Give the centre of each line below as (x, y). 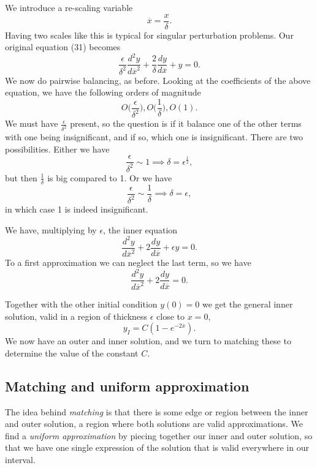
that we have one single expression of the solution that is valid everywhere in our (157, 447)
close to (171, 316)
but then (21, 177)
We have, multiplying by (51, 229)
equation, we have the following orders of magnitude (103, 92)
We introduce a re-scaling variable (69, 7)
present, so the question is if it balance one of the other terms (186, 123)
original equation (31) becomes (63, 47)
